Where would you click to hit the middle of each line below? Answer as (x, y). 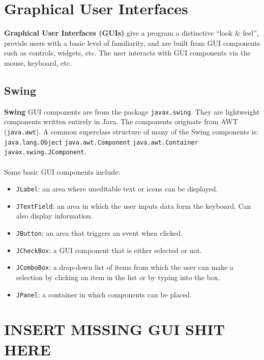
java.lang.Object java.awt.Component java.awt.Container (101, 142)
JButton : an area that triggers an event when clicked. (99, 233)
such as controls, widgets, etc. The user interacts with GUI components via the (127, 53)
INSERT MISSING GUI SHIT (114, 329)
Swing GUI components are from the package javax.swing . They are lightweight (132, 111)
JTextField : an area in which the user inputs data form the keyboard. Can (134, 205)
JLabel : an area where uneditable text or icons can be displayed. (117, 189)
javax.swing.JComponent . (45, 151)
